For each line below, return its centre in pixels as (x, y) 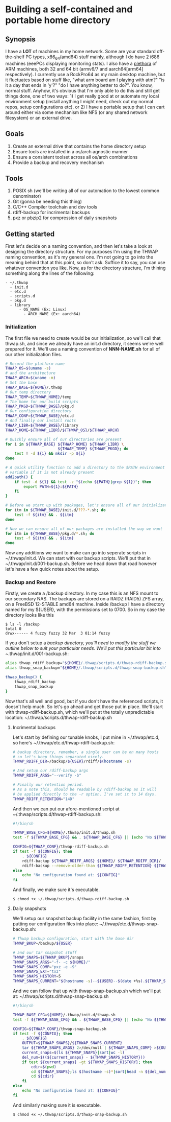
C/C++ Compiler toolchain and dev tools (55, 207)
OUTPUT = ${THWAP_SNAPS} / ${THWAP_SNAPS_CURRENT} (72, 1043)
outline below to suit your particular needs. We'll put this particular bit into (83, 648)
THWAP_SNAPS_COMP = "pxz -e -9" (45, 967)
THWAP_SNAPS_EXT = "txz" (37, 972)
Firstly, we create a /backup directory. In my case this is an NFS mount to (82, 593)
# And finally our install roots (41, 421)
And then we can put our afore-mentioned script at (66, 809)
